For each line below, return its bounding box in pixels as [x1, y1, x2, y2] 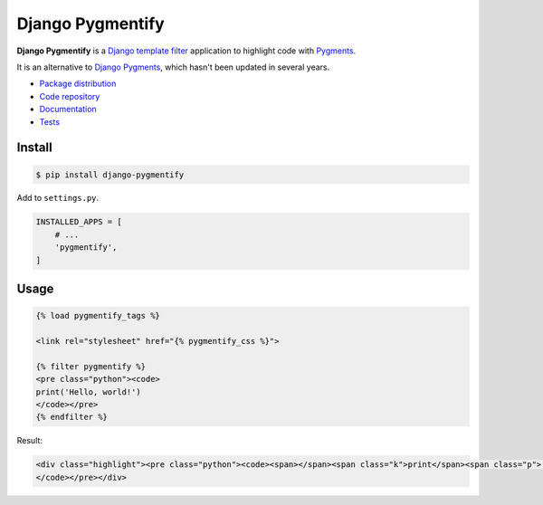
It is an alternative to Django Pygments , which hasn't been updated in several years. [16, 62, 330, 72]
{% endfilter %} [35, 412, 109, 423]
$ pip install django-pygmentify [35, 169, 185, 180]
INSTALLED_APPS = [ [35, 217, 122, 227]
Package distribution [39, 78, 117, 90]
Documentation [39, 104, 97, 115]
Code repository [39, 91, 100, 101]
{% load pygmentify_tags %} [35, 310, 160, 321]
